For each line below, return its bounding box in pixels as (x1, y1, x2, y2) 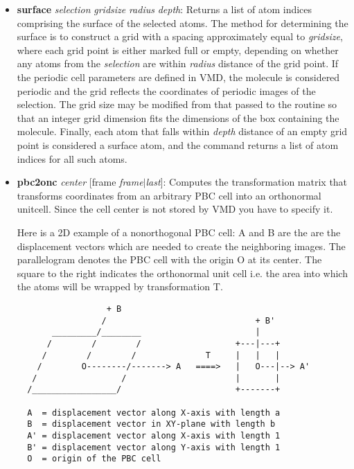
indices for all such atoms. (17, 151, 127, 166)
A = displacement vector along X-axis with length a (27, 407, 281, 418)
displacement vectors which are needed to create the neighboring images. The (17, 238, 346, 253)
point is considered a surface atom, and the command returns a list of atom (17, 137, 339, 152)
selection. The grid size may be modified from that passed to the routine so (17, 97, 337, 112)
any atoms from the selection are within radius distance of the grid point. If (17, 56, 339, 71)
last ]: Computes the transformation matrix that (145, 175, 348, 189)
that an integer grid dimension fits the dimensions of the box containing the (17, 110, 339, 125)
